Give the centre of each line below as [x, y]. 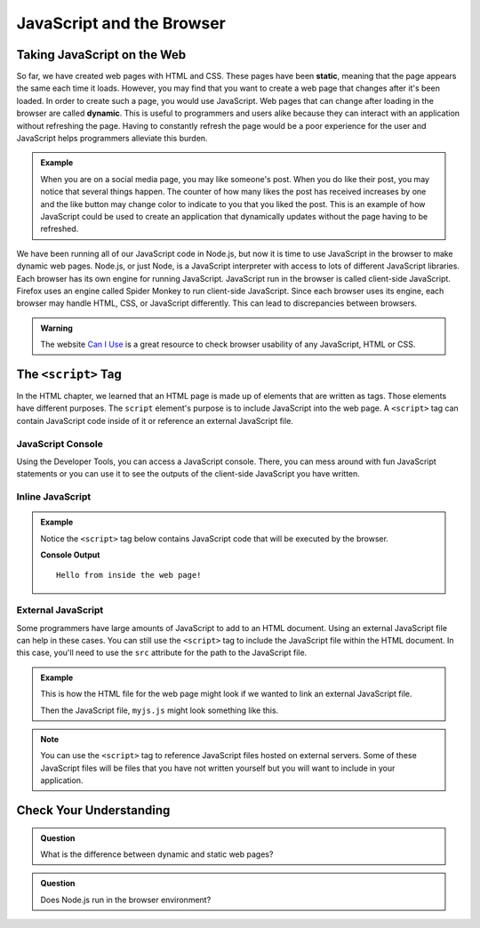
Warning [56, 328]
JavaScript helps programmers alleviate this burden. [112, 139]
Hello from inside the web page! [129, 575]
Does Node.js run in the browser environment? [126, 900]
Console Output [70, 555]
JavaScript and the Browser [121, 23]
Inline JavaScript [54, 497]
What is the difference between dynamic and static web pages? [157, 854]
